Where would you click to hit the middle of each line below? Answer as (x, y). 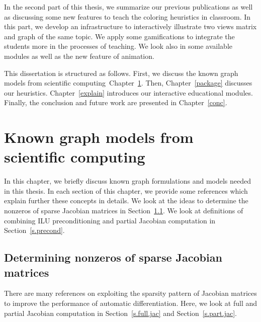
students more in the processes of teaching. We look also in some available (118, 46)
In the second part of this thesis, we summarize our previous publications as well (128, 7)
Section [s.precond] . (34, 230)
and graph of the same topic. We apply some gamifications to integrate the (119, 36)
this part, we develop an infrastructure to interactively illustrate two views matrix (130, 26)
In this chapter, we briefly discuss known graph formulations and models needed (128, 181)
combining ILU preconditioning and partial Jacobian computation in (110, 220)
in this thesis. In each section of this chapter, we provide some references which (126, 190)
